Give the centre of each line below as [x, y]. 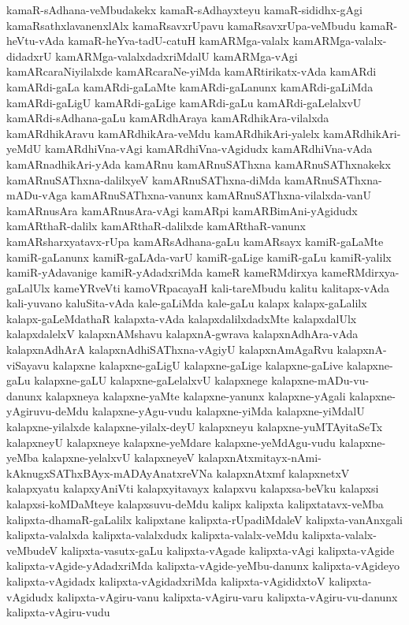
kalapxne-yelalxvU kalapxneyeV [118, 458]
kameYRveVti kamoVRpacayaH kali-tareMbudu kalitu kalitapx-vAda [221, 287]
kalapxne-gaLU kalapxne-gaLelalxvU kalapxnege [151, 380]
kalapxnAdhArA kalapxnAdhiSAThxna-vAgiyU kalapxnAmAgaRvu [170, 350]
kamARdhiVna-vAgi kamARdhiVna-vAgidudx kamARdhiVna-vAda [208, 149]
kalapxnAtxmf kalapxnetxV [283, 472]
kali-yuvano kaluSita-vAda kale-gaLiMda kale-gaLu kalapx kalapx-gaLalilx [187, 303]
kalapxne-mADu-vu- [320, 380]
